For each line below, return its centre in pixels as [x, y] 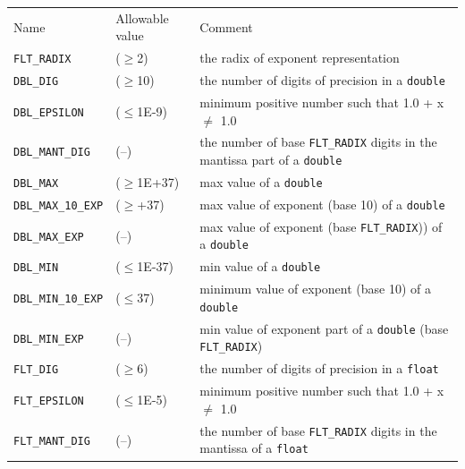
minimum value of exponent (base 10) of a [316, 289]
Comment [226, 26]
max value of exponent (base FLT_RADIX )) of [321, 226]
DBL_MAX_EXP [49, 237]
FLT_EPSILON [49, 401]
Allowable [142, 17]
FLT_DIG [36, 370]
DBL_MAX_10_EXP [59, 205]
